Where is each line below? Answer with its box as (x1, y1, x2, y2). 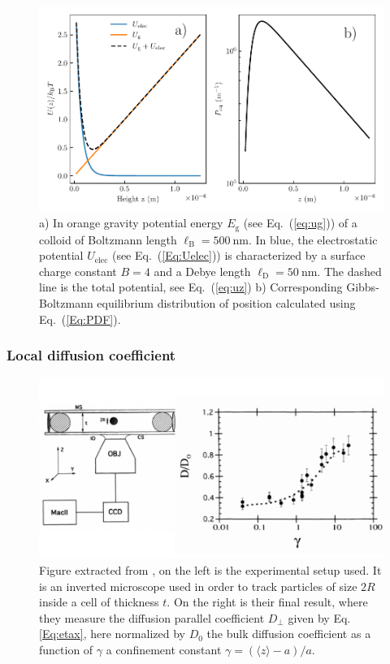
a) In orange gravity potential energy (39, 214, 223, 231)
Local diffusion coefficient (6, 345, 176, 365)
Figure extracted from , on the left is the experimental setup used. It (39, 562, 382, 578)
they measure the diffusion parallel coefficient (39, 609, 265, 626)
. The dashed (317, 262, 382, 279)
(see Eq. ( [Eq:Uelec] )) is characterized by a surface (111, 247, 366, 264)
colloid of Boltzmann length (39, 231, 177, 248)
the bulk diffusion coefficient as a (206, 625, 371, 642)
